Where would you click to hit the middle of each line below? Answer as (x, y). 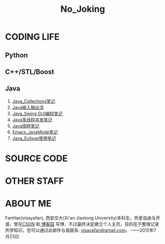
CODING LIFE (33, 37)
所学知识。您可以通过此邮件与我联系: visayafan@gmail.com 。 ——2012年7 (81, 230)
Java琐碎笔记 (26, 126)
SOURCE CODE (36, 158)
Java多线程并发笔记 (32, 120)
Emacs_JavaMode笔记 (35, 132)
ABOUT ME (28, 204)
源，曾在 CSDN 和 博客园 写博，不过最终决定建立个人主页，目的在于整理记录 (82, 224)
